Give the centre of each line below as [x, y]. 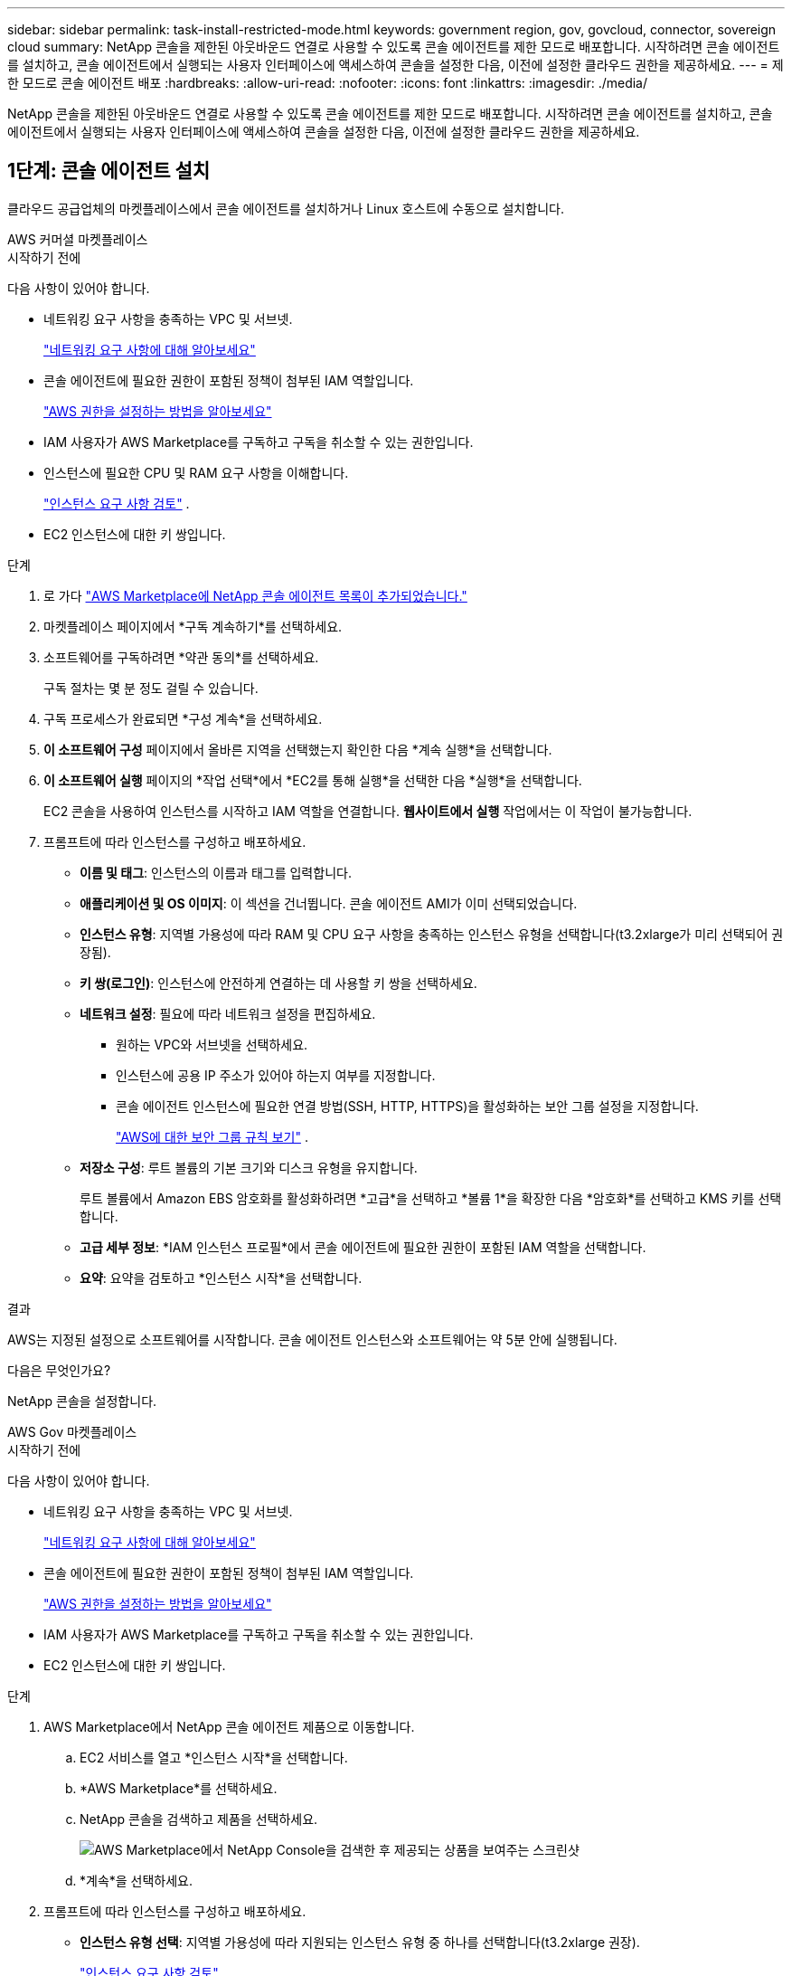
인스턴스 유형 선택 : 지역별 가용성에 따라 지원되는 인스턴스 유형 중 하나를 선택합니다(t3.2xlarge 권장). [360, 1942]
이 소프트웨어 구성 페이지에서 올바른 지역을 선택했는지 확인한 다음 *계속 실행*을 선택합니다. [298, 749]
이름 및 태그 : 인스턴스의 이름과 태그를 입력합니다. [216, 872]
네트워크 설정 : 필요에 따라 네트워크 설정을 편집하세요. [228, 1013]
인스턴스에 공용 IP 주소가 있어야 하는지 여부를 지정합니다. [276, 1075]
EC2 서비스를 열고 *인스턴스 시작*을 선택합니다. [214, 1757]
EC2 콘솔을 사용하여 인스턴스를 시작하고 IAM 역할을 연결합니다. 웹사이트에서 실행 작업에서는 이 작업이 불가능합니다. [368, 811]
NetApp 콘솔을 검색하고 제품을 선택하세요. [199, 1819]
